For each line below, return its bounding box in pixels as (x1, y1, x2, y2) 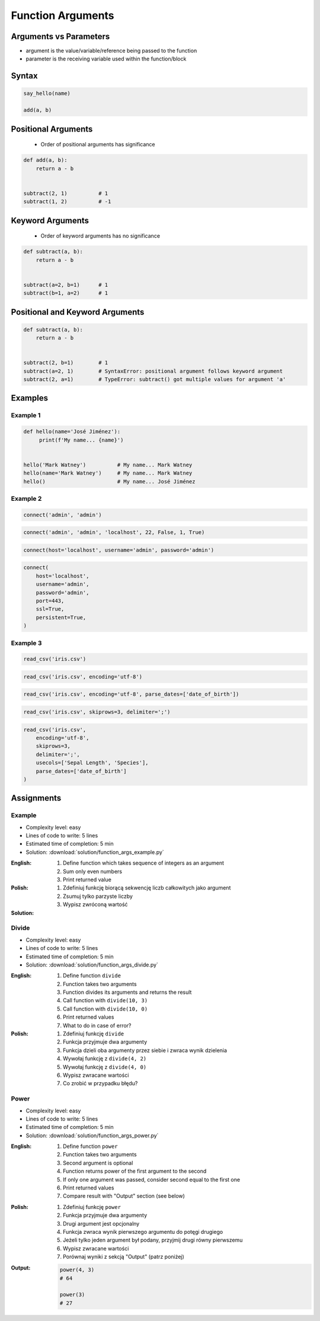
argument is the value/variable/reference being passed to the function (25, 47, 197, 55)
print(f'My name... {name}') (39, 436, 124, 443)
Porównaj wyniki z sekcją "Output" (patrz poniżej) (63, 1253, 185, 1261)
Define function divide (63, 972, 121, 979)
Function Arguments (11, 9, 115, 22)
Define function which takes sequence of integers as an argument (63, 859, 225, 866)
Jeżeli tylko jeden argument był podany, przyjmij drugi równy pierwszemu (63, 1236, 243, 1244)
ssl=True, (36, 606, 65, 613)
